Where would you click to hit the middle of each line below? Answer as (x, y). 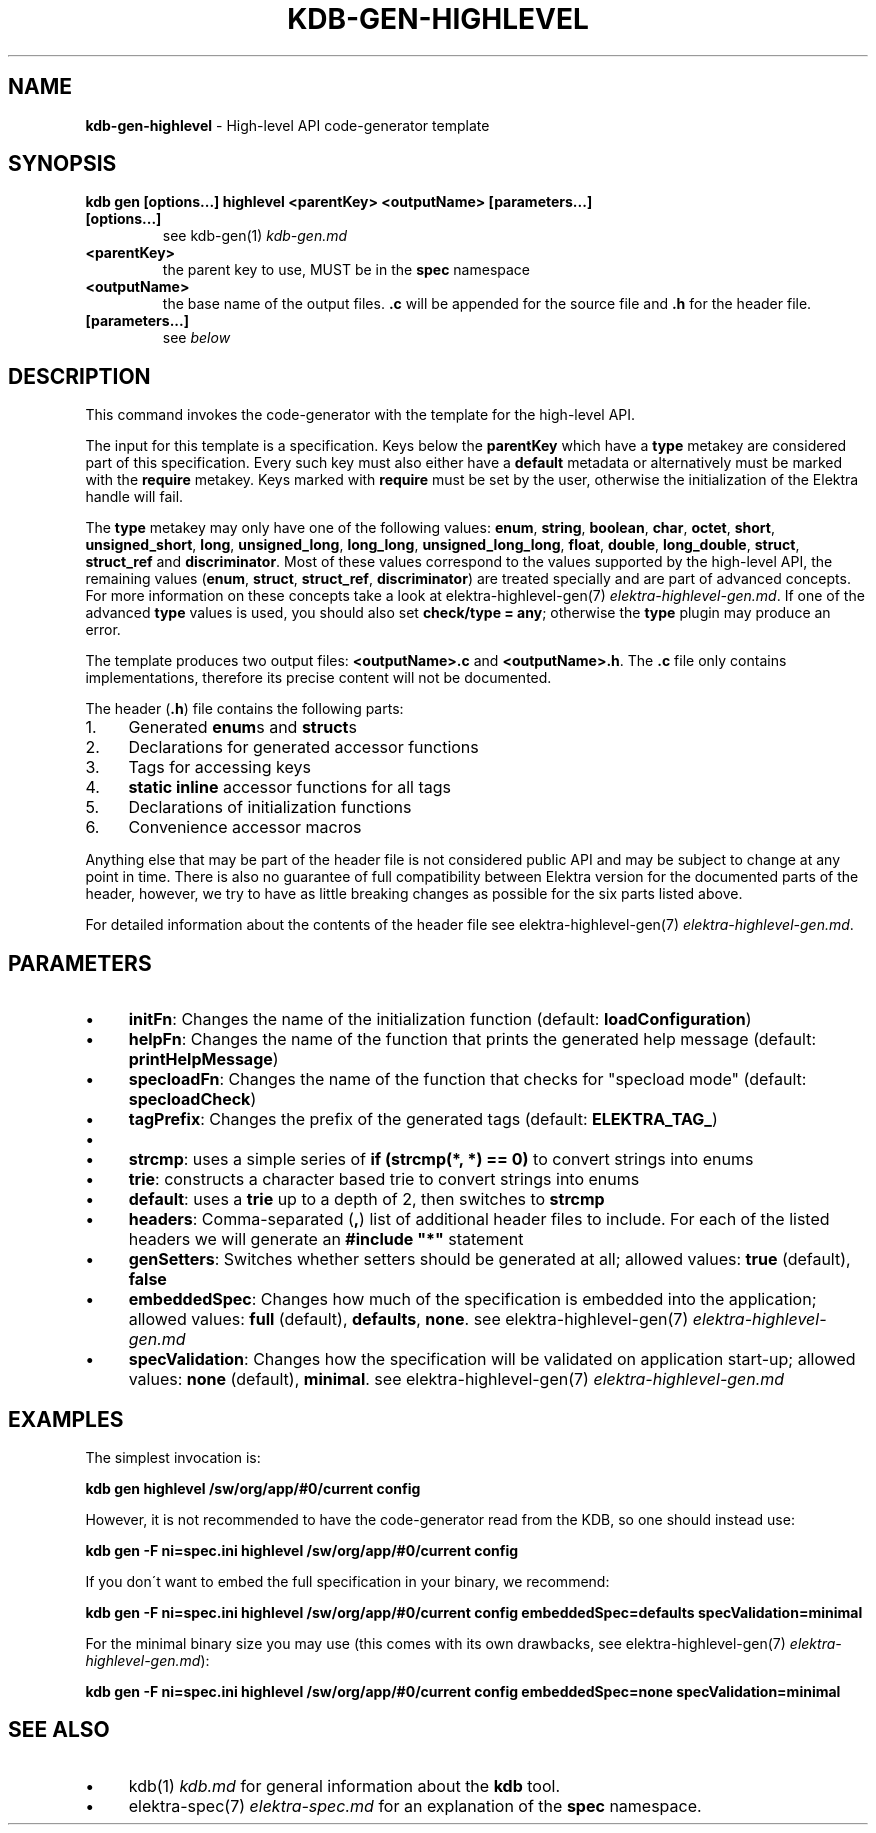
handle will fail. (134, 497)
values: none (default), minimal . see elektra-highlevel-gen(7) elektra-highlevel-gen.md (456, 1379)
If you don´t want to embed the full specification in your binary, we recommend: (347, 1581)
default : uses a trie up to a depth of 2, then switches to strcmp (366, 1199)
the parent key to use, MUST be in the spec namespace (346, 270)
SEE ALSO (59, 1730)
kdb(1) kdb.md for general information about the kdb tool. (344, 1785)
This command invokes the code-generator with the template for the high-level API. (360, 415)
